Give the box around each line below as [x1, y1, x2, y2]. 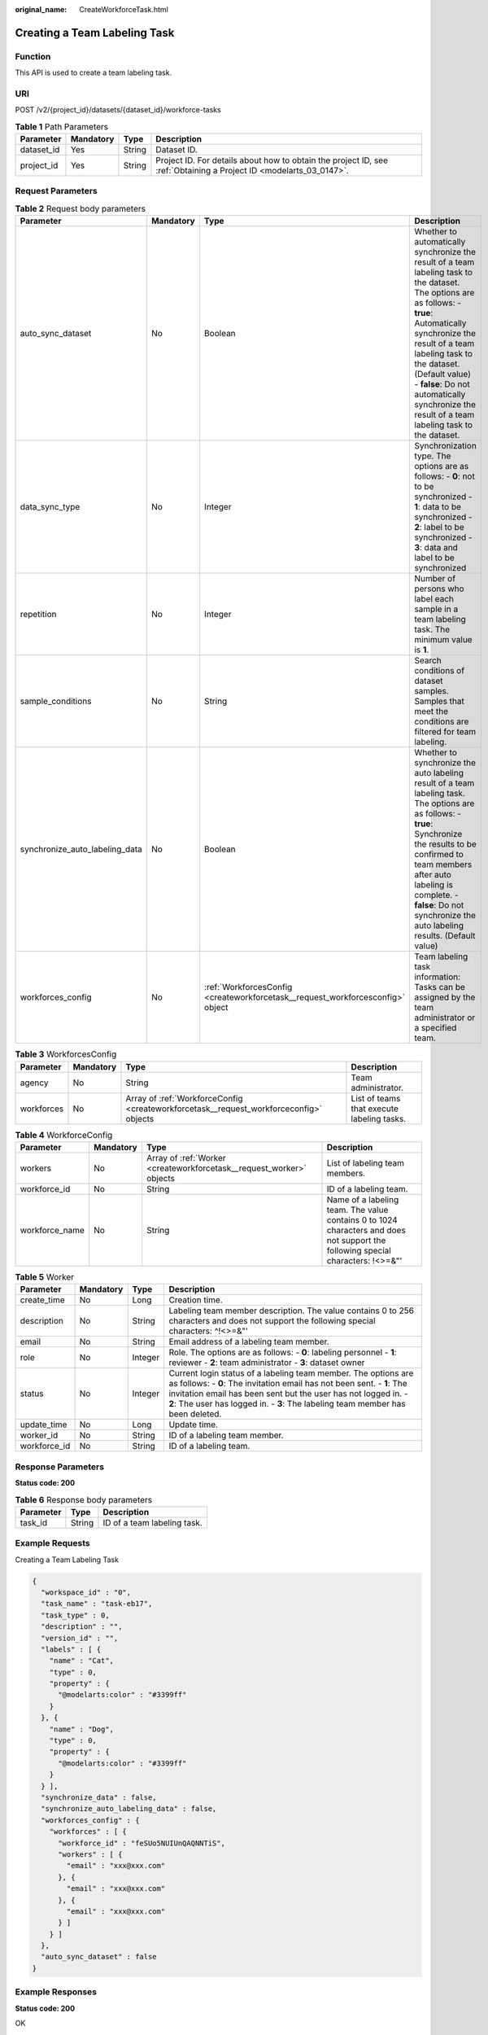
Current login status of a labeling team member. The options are [168, 1368, 414, 1379]
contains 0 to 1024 [326, 1214, 398, 1225]
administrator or [414, 1012, 476, 1023]
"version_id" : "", [41, 1633, 119, 1643]
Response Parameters [15, 1461, 105, 1473]
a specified [414, 1022, 457, 1034]
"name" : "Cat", [49, 1656, 114, 1665]
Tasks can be [414, 982, 465, 993]
